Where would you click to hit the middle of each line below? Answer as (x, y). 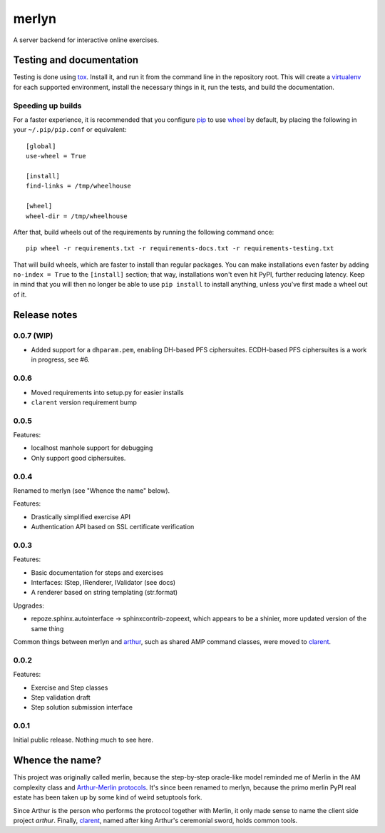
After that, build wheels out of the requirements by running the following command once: (144, 232)
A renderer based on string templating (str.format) (104, 593)
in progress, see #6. (60, 359)
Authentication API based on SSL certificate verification (113, 527)
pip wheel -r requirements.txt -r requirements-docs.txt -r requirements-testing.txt (180, 249)
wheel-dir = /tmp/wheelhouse (77, 216)
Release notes (45, 315)
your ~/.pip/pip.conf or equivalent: (70, 130)
